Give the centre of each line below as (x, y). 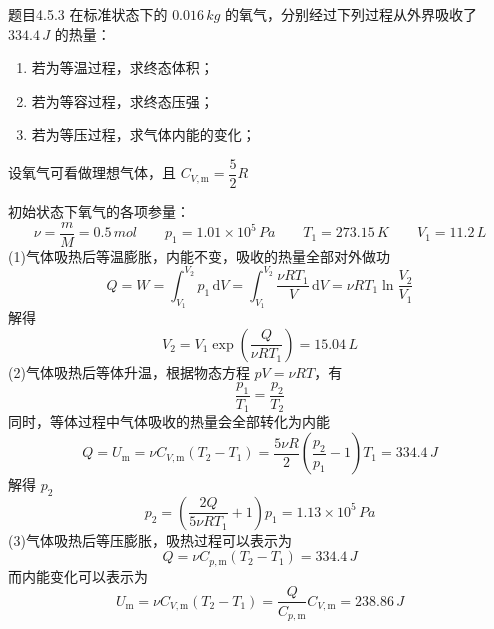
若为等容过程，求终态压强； (122, 100)
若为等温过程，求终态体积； (122, 67)
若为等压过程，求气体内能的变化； (143, 134)
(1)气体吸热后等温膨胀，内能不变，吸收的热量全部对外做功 (199, 255)
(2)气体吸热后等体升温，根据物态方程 (129, 371)
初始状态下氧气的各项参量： (99, 211)
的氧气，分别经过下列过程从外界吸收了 (351, 14)
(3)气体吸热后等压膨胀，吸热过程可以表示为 (150, 539)
